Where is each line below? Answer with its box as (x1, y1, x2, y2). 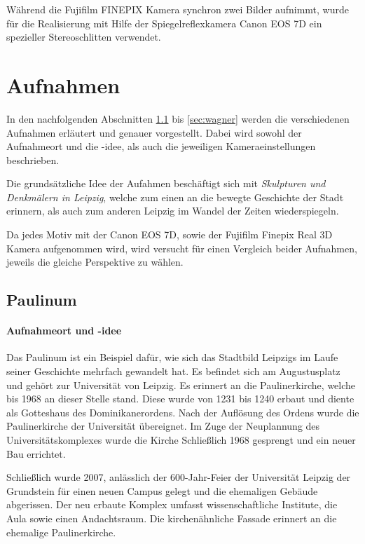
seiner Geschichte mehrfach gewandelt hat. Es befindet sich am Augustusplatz (6, 364, 340, 379)
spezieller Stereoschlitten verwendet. (6, 29, 161, 44)
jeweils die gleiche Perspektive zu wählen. (6, 254, 184, 269)
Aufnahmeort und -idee (6, 323, 122, 338)
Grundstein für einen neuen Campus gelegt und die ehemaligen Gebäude (6, 483, 318, 498)
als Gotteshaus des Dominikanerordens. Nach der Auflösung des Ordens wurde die (6, 404, 359, 419)
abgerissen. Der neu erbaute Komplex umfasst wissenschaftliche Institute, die (6, 497, 338, 512)
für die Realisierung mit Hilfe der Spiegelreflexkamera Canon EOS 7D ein (6, 15, 322, 30)
